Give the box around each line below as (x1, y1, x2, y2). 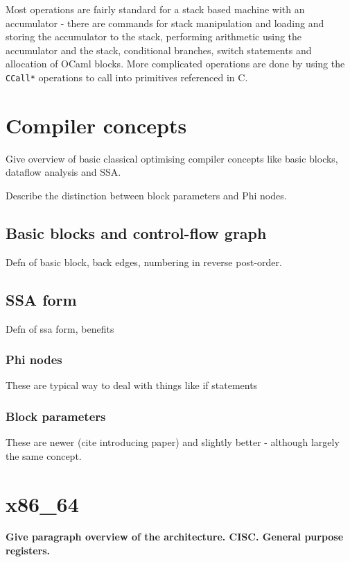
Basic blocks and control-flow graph (6, 222, 267, 243)
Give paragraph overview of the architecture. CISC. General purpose (6, 529, 344, 544)
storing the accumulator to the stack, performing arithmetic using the (6, 29, 302, 44)
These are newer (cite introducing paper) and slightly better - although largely (6, 435, 340, 449)
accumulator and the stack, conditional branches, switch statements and (6, 42, 312, 57)
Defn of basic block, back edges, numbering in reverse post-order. (6, 254, 282, 269)
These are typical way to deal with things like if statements (6, 378, 258, 392)
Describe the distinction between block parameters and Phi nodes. (6, 188, 287, 202)
